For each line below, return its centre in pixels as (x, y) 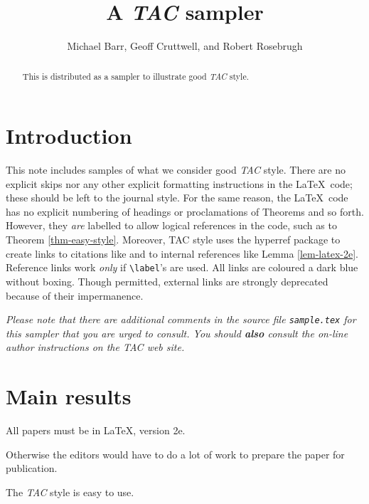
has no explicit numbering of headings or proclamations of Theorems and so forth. (185, 211)
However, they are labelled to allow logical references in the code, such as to (171, 225)
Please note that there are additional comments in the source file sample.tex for (181, 319)
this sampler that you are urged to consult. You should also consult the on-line (177, 333)
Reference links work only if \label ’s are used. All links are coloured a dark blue (182, 267)
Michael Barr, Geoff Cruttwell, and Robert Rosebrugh (185, 46)
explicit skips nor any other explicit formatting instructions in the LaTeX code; (179, 183)
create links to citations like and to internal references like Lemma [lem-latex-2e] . (182, 253)
